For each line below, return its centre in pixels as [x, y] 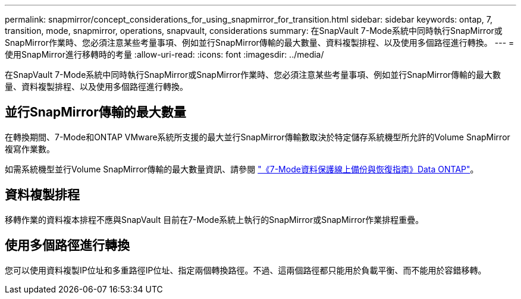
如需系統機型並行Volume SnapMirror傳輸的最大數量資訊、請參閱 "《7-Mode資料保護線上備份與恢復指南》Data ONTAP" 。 [242, 169]
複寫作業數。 [30, 149]
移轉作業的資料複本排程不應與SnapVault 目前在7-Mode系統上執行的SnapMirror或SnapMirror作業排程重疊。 [214, 219]
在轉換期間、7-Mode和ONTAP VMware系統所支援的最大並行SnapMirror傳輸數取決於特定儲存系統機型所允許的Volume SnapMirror [258, 137]
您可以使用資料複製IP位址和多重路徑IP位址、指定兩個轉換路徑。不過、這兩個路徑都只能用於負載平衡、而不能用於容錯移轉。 [246, 270]
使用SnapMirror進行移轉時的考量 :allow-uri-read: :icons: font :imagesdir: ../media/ [164, 54]
